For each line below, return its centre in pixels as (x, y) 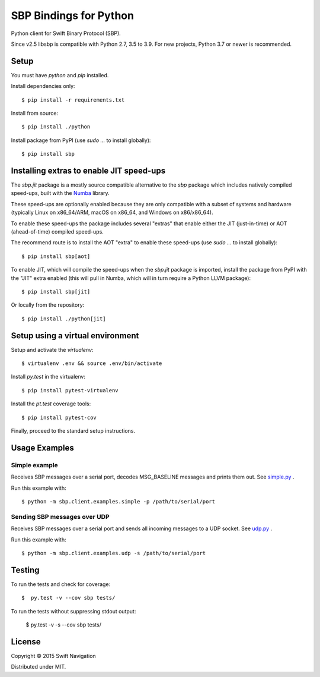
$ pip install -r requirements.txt (73, 100)
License (26, 642)
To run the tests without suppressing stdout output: (73, 611)
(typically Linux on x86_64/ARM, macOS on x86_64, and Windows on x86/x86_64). (112, 212)
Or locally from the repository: (48, 305)
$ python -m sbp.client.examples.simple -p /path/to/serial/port (119, 501)
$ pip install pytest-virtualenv (70, 390)
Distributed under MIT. (39, 667)
